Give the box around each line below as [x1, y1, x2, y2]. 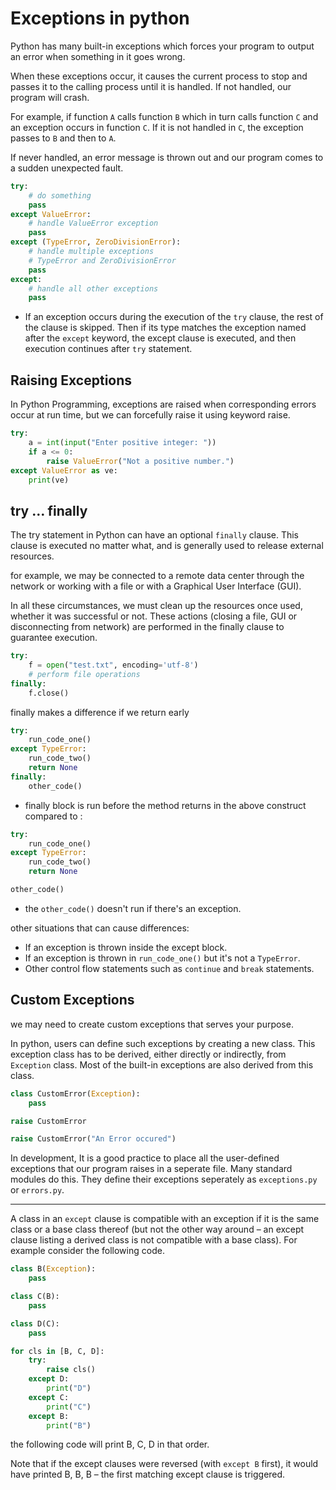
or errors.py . [10, 1184, 65, 1196]
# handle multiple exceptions [28, 247, 155, 257]
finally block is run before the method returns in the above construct [24, 799, 307, 811]
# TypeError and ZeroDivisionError [28, 255, 177, 266]
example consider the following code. [10, 1245, 165, 1257]
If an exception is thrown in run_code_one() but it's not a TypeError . [24, 952, 301, 964]
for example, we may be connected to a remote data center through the [10, 570, 305, 582]
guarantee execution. [10, 632, 98, 644]
